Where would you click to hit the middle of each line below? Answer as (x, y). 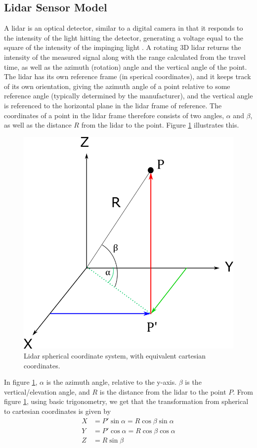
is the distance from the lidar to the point (163, 391)
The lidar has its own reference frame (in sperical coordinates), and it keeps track (128, 76)
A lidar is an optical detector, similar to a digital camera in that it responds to (124, 28)
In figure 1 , (21, 382)
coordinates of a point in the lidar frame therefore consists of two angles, (114, 115)
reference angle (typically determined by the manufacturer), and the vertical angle (128, 96)
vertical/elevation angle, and (47, 391)
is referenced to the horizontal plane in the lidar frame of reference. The (113, 105)
